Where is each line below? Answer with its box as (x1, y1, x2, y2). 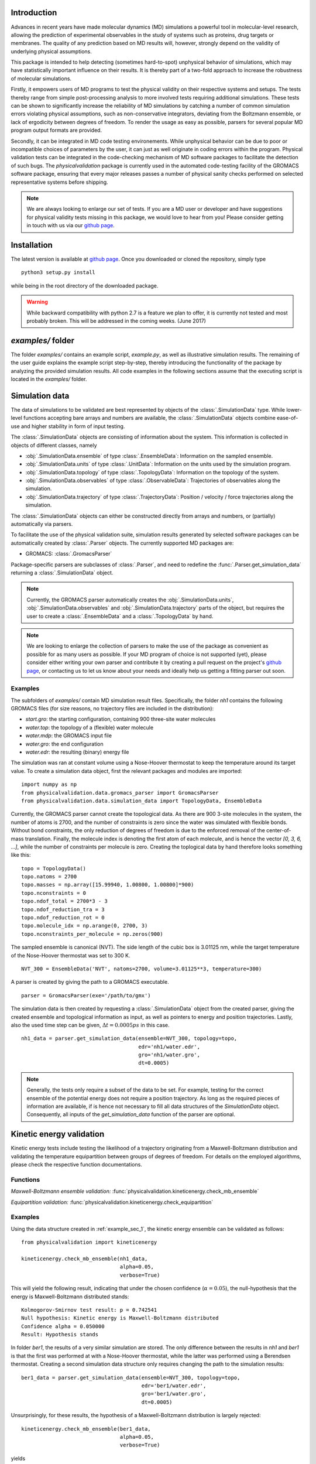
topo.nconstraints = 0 (21, 890, 87, 896)
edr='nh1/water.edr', (138, 1043, 200, 1050)
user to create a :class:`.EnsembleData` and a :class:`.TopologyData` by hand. (26, 613, 214, 620)
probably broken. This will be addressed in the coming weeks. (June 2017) (26, 317, 206, 324)
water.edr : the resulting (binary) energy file (25, 748, 129, 755)
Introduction (11, 8, 57, 18)
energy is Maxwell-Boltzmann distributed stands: (11, 1293, 129, 1300)
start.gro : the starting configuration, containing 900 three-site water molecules (25, 716, 216, 723)
